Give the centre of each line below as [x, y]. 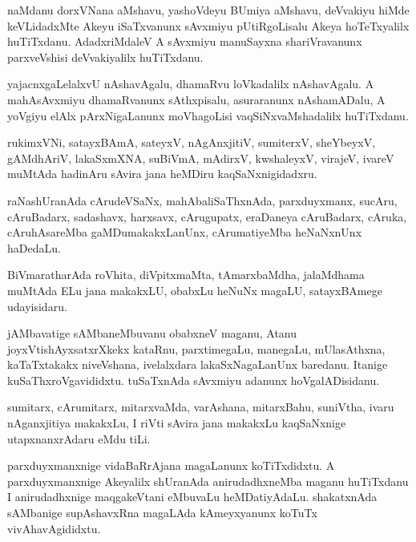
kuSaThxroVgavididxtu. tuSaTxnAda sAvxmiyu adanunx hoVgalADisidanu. [194, 380]
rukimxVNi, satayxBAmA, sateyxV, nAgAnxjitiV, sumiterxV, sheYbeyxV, [192, 142]
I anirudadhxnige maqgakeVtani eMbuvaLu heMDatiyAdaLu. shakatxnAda [192, 497]
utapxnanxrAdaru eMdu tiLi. [79, 438]
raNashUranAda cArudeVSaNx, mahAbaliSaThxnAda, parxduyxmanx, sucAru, [202, 200]
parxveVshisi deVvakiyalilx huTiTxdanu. [105, 57]
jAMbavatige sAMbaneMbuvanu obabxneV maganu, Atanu [152, 333]
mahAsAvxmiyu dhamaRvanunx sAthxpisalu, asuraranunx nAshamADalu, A [196, 99]
